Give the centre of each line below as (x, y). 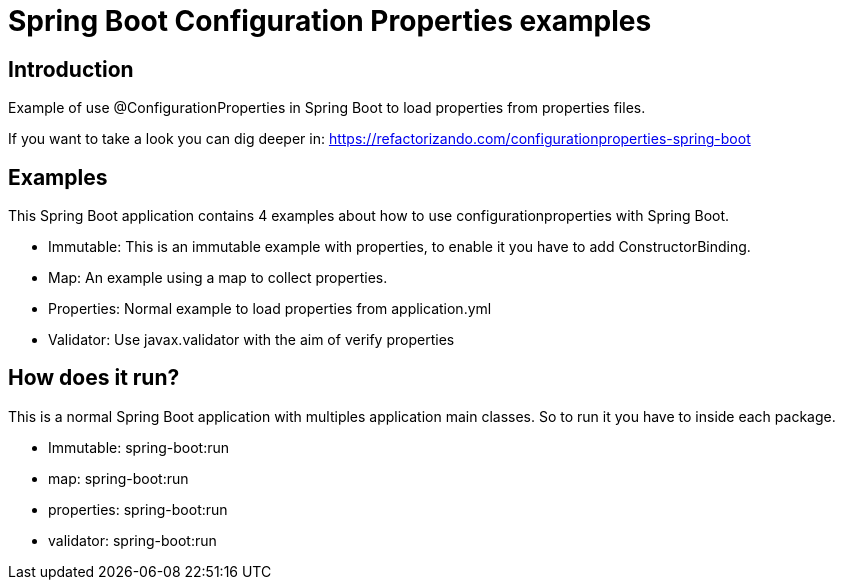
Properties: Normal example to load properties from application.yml (270, 309)
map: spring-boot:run (118, 478)
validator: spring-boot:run (132, 540)
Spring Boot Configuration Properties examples (330, 21)
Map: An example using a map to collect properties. (218, 278)
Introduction (71, 69)
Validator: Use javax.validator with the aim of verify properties (251, 340)
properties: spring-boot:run (138, 509)
